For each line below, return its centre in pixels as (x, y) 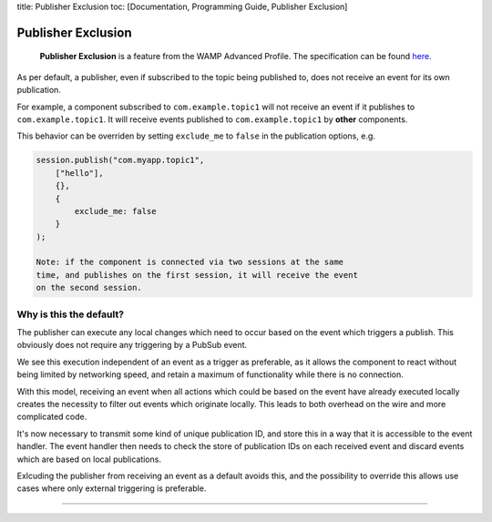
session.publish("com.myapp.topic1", (120, 160)
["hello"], (79, 173)
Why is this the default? (71, 314)
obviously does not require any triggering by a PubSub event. (132, 345)
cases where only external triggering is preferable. (112, 488)
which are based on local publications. (89, 459)
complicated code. (52, 417)
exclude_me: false (115, 211)
